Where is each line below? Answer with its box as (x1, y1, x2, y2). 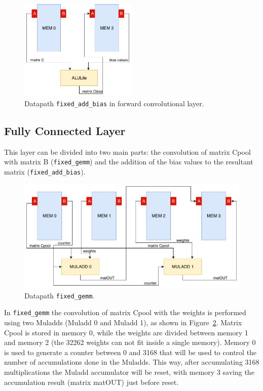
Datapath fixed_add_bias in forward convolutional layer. (24, 98, 204, 108)
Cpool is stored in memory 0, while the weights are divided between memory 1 (4, 327, 248, 337)
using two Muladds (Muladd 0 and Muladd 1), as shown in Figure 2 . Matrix (4, 317, 242, 328)
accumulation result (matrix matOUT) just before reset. (4, 376, 179, 387)
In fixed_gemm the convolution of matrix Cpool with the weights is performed (4, 307, 246, 318)
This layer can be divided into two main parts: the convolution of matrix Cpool (4, 146, 251, 157)
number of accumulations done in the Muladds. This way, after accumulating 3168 (4, 357, 259, 367)
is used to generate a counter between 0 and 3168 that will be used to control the (4, 346, 257, 357)
